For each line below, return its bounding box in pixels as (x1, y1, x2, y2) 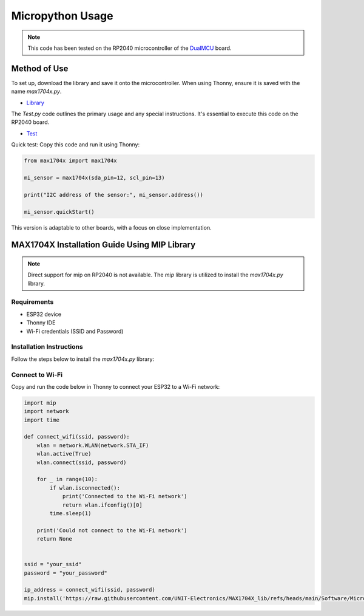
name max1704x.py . (11, 88, 62, 95)
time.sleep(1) (49, 510, 92, 516)
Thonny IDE (26, 319, 56, 326)
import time (24, 416, 60, 423)
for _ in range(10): (36, 476, 98, 483)
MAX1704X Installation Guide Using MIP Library (11, 240, 196, 250)
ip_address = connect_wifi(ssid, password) (24, 586, 156, 594)
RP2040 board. (11, 118, 50, 126)
